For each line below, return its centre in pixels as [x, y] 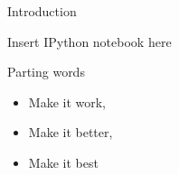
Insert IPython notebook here [89, 41]
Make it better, [71, 132]
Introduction [42, 11]
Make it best [63, 162]
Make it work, [67, 101]
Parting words [46, 72]
